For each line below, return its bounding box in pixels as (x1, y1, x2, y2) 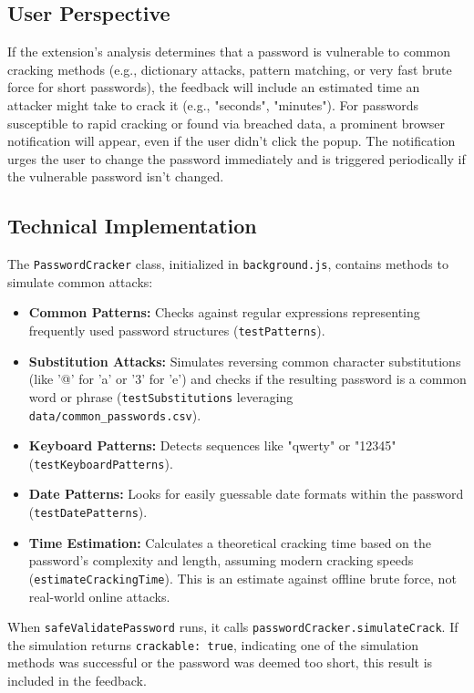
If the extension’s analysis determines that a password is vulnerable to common (7, 42, 451, 61)
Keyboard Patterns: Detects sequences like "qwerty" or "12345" (28, 436, 397, 455)
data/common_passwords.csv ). (28, 405, 201, 424)
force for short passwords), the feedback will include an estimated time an (7, 78, 420, 97)
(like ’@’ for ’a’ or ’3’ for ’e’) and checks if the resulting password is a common (28, 369, 467, 388)
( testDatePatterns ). (28, 502, 148, 521)
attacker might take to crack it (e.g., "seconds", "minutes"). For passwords (7, 95, 419, 114)
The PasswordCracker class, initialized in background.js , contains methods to (7, 254, 448, 274)
